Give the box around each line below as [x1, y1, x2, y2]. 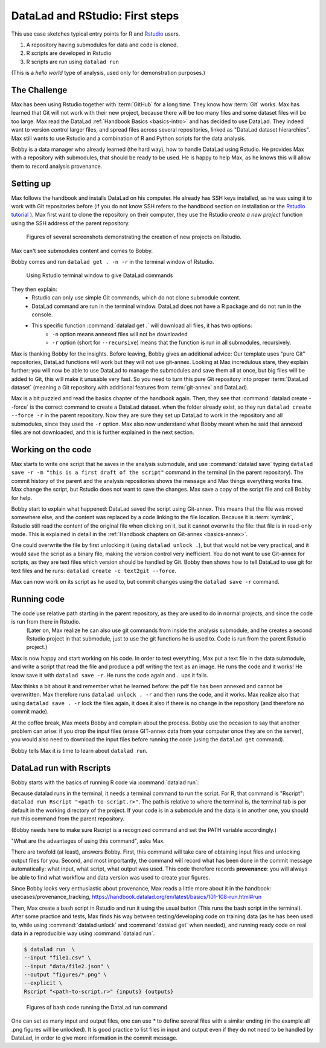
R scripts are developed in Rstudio [26, 50, 112, 57]
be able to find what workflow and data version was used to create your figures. [11, 874, 211, 881]
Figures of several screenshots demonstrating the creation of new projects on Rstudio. [26, 233, 241, 241]
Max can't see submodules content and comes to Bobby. [11, 247, 153, 254]
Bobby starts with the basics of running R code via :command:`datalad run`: [11, 779, 199, 786]
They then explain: [11, 286, 57, 293]
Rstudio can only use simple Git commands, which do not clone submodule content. [31, 294, 241, 301]
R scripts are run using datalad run [26, 58, 119, 65]
